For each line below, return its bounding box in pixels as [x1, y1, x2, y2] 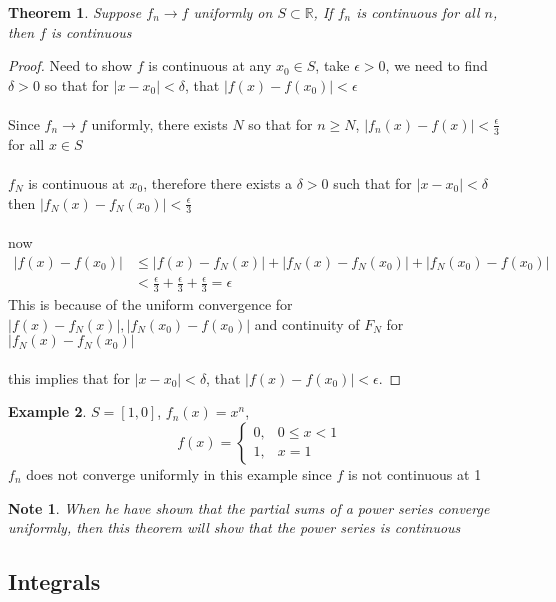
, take [315, 55, 350, 76]
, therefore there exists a [143, 172, 292, 193]
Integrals [8, 566, 101, 597]
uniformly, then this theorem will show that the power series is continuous [8, 517, 461, 538]
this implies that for [8, 367, 130, 388]
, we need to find [385, 55, 488, 76]
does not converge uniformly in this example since [26, 463, 332, 484]
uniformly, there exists [91, 113, 228, 134]
